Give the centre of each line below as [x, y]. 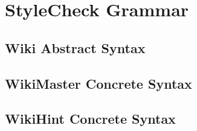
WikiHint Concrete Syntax [90, 119]
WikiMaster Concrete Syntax [98, 83]
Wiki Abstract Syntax [75, 47]
